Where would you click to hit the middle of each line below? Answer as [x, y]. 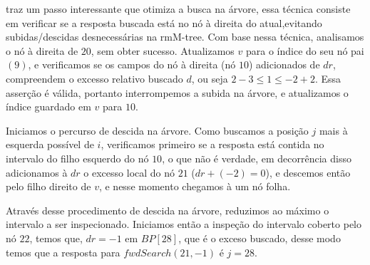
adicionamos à [37, 172]
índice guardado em [48, 106]
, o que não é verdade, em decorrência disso [257, 158]
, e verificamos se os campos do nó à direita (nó [132, 64]
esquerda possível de [50, 144]
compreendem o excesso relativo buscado [94, 78]
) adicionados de [284, 64]
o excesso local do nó [129, 172]
